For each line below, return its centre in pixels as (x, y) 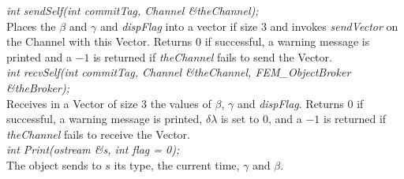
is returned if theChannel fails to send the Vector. (213, 56)
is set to (240, 119)
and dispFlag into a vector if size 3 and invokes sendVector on (249, 26)
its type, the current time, (177, 164)
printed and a (39, 56)
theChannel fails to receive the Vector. (98, 134)
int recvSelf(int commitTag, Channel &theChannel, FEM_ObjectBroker (179, 72)
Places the (31, 26)
